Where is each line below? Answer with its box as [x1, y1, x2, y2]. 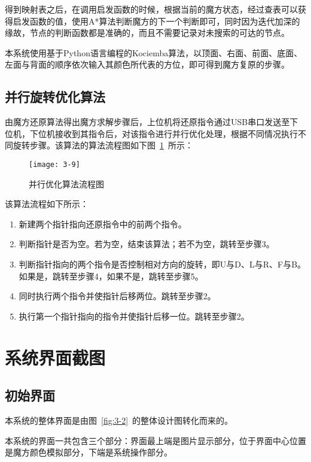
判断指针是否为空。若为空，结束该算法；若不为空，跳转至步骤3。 [19, 238, 275, 250]
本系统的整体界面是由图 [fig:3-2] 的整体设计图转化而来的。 [5, 414, 233, 426]
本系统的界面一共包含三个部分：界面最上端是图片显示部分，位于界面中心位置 [5, 434, 306, 446]
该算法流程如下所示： [5, 197, 89, 210]
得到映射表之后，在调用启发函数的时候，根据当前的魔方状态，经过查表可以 [5, 3, 298, 15]
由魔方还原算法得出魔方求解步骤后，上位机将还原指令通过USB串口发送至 [5, 115, 290, 128]
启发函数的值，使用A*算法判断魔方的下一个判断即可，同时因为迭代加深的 [13, 14, 300, 27]
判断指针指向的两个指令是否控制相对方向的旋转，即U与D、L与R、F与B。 [19, 257, 306, 270]
